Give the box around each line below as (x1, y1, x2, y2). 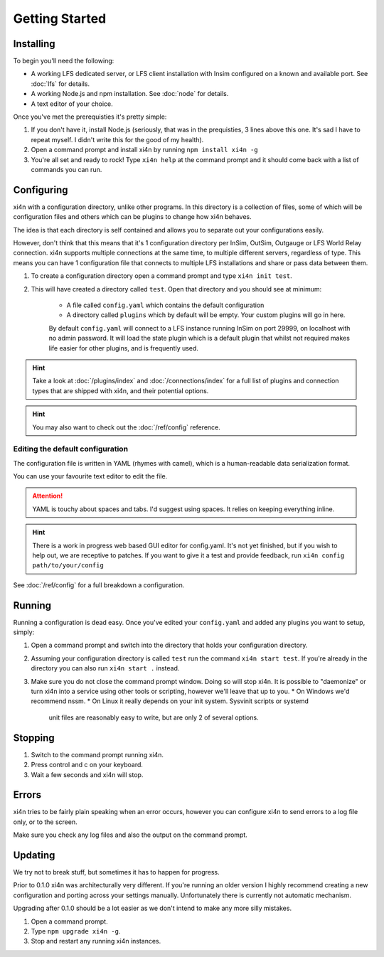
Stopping (13, 732, 55, 744)
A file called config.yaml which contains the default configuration (66, 301, 265, 309)
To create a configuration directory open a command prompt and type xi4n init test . (31, 272, 293, 280)
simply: (13, 628, 35, 636)
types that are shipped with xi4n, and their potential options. (32, 386, 209, 395)
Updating (13, 850, 55, 861)
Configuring (13, 183, 68, 196)
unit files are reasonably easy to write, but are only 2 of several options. (48, 713, 259, 722)
